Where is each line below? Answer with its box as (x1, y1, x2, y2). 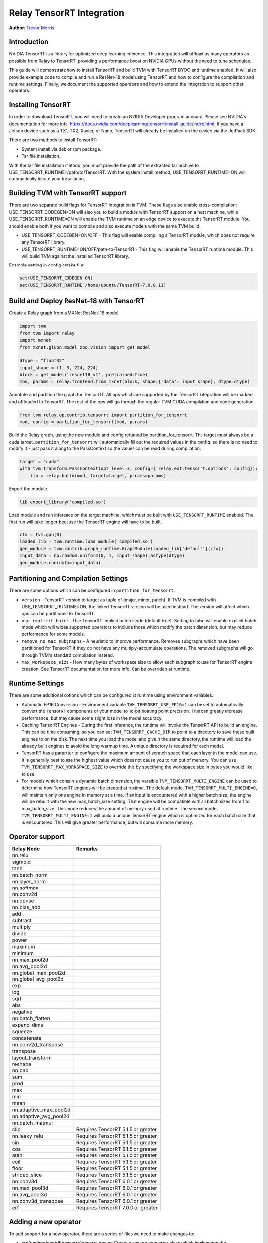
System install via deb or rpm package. (21, 146, 102, 152)
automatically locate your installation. (9, 176, 85, 182)
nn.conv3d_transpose (12, 1198, 63, 1205)
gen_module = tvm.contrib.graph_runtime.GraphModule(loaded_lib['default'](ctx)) (19, 546, 224, 551)
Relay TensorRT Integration (9, 7, 124, 18)
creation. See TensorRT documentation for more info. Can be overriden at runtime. (21, 666, 191, 672)
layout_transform (12, 1054, 52, 1061)
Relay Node (12, 845, 40, 852)
